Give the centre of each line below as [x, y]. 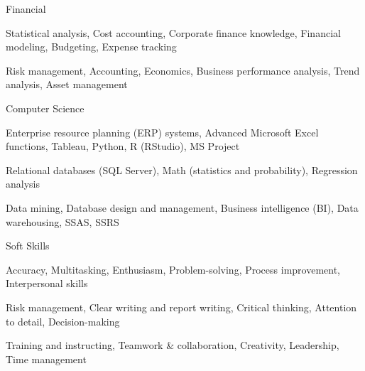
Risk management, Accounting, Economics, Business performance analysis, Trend [183, 70]
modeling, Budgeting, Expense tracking [91, 47]
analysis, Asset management [67, 84]
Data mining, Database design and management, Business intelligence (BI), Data [182, 207]
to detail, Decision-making [63, 321]
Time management [46, 359]
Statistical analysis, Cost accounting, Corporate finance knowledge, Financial [173, 32]
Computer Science [45, 108]
